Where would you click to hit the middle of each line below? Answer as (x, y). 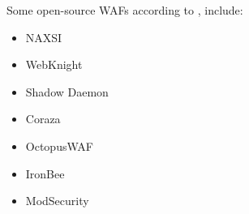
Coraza (43, 119)
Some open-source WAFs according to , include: (125, 10)
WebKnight (54, 64)
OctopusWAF (59, 146)
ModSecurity (57, 201)
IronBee (45, 173)
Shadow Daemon (67, 91)
